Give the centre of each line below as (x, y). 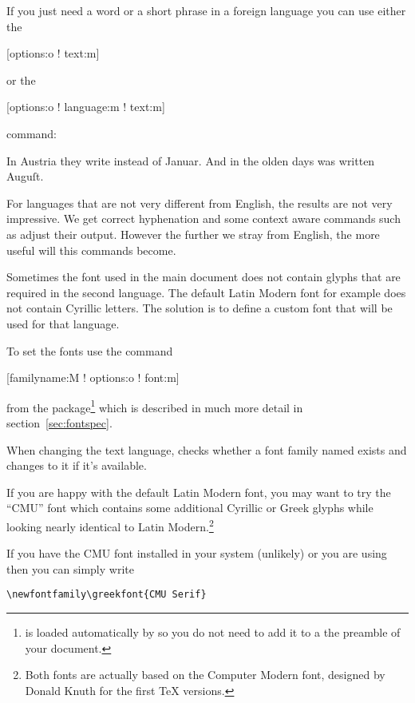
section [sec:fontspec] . (59, 422)
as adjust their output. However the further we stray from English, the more (193, 234)
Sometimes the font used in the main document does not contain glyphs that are (204, 277)
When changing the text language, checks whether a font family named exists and (207, 449)
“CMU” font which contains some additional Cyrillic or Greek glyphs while (190, 508)
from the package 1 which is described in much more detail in (155, 406)
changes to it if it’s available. (77, 465)
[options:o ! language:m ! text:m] (86, 107)
